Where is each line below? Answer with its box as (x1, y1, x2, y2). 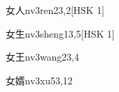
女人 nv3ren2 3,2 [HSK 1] (6, 3, 104, 17)
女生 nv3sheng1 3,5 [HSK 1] (6, 26, 115, 40)
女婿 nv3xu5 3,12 (6, 72, 73, 87)
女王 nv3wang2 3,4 (6, 49, 80, 64)
